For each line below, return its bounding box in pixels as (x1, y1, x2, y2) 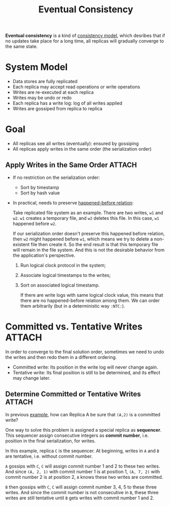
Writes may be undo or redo (12, 95, 72, 101)
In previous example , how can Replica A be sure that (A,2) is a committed (5, 411, 161, 417)
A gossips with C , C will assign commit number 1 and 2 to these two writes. (5, 463, 160, 469)
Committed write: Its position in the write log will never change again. (12, 364, 158, 370)
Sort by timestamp (20, 184, 60, 190)
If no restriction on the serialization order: (12, 174, 101, 180)
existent (12, 241, 30, 247)
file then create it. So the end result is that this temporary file (30, 241, 158, 247)
